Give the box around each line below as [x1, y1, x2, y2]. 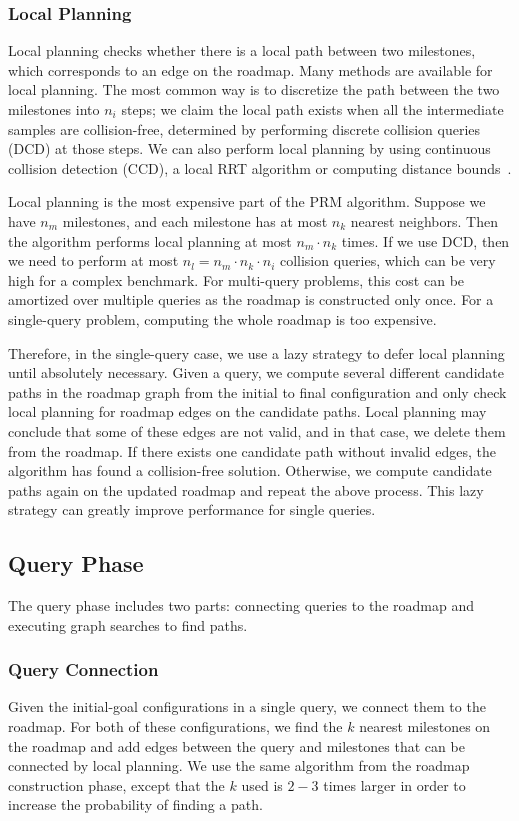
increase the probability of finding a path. [8, 794, 263, 815]
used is [241, 774, 283, 795]
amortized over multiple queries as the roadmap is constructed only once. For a [8, 289, 494, 310]
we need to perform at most [8, 250, 179, 271]
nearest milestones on [359, 716, 491, 737]
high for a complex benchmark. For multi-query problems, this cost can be [8, 269, 465, 290]
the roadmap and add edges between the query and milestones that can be [8, 735, 465, 756]
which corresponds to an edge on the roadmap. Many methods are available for [8, 59, 493, 80]
